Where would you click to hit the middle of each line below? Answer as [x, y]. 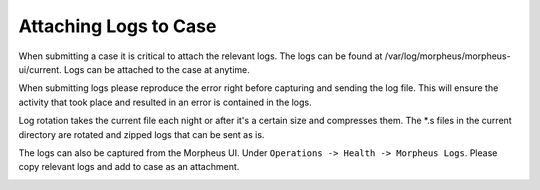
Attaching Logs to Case [117, 26]
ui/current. [40, 69]
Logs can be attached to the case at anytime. [156, 69]
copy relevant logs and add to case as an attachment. [129, 167]
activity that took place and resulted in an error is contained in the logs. [165, 102]
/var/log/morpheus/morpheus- [447, 56]
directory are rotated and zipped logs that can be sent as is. [141, 134]
